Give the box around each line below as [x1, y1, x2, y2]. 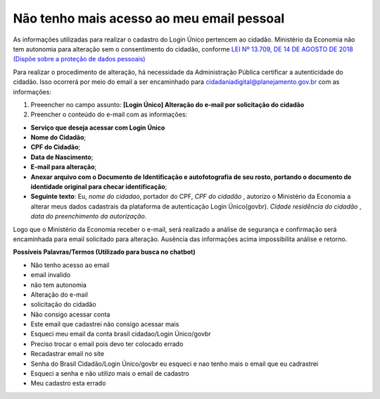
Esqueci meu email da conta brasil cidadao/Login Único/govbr [30, 330, 211, 338]
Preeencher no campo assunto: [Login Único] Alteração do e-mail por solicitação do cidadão [30, 100, 305, 109]
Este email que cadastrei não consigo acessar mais [30, 320, 179, 329]
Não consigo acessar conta [30, 310, 110, 319]
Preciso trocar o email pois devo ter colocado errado [30, 339, 184, 348]
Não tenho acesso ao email [30, 261, 110, 269]
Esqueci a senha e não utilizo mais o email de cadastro [30, 369, 189, 378]
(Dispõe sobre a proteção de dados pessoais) [13, 55, 146, 63]
